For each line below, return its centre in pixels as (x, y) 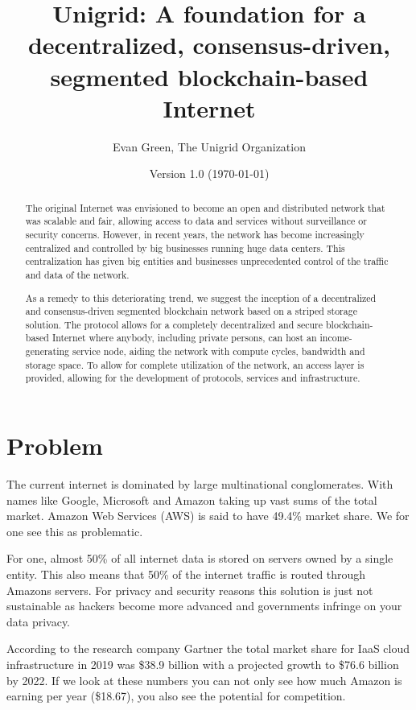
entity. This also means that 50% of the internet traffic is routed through (186, 574)
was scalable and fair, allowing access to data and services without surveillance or (196, 221)
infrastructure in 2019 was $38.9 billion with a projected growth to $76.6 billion (203, 664)
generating (47, 351)
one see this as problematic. (75, 531)
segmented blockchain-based (209, 76)
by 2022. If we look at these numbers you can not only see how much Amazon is (204, 680)
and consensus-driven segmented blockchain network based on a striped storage (191, 311)
